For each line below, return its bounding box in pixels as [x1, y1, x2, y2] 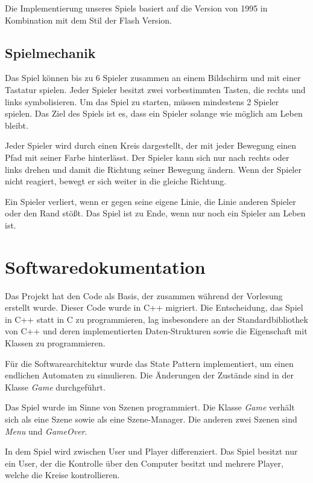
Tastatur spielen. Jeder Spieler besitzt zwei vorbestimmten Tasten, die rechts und [5, 83, 306, 96]
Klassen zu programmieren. [5, 337, 106, 349]
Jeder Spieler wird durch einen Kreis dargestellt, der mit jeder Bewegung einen [5, 139, 297, 152]
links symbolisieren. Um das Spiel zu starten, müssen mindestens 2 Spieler [5, 95, 279, 108]
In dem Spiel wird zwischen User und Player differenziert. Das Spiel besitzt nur [5, 445, 298, 458]
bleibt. [5, 118, 28, 131]
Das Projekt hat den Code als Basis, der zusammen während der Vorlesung [5, 289, 283, 302]
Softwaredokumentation [5, 254, 206, 279]
